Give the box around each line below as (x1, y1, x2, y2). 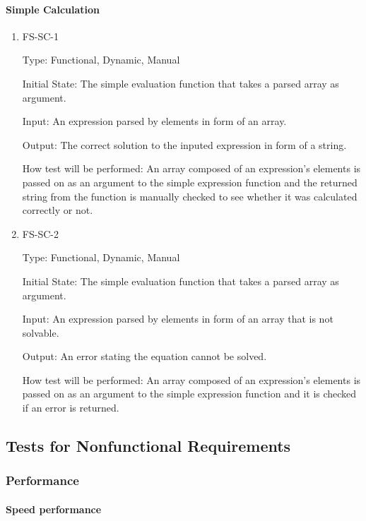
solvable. (22, 325, 59, 340)
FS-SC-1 (22, 28, 59, 43)
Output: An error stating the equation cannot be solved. (22, 349, 267, 364)
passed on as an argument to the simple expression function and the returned (22, 174, 358, 189)
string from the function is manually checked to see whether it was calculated (22, 188, 358, 203)
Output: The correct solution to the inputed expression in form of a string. (22, 137, 347, 152)
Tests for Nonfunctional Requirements (6, 435, 291, 457)
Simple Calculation (6, 1, 100, 16)
